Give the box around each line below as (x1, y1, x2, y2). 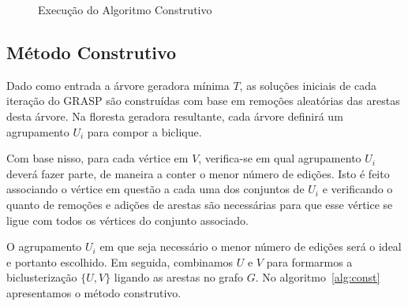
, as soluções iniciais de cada (239, 76, 376, 93)
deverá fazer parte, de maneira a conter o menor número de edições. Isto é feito (6, 165, 390, 181)
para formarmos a (266, 253, 353, 270)
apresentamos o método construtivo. (6, 284, 182, 300)
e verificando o (322, 181, 393, 197)
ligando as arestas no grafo (114, 269, 244, 285)
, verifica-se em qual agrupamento (198, 150, 361, 166)
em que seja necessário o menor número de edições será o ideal (99, 238, 402, 255)
